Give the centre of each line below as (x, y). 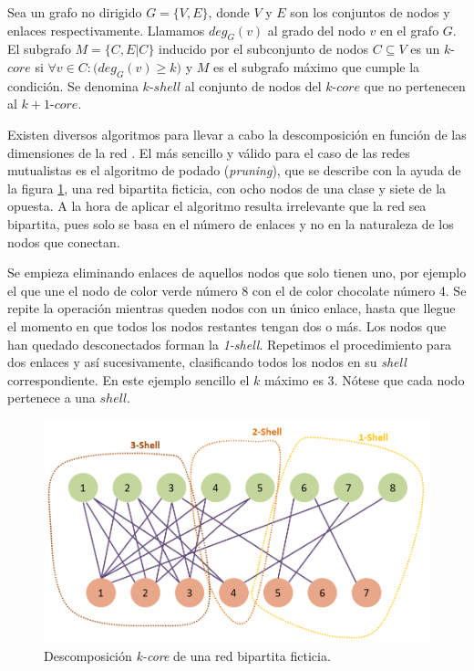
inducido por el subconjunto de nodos (264, 49)
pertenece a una (52, 398)
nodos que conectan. (64, 241)
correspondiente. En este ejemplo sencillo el (129, 379)
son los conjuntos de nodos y (370, 12)
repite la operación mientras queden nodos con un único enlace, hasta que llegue (232, 308)
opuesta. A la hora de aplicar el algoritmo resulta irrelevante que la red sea (217, 206)
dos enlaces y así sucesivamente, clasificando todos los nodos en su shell (207, 362)
